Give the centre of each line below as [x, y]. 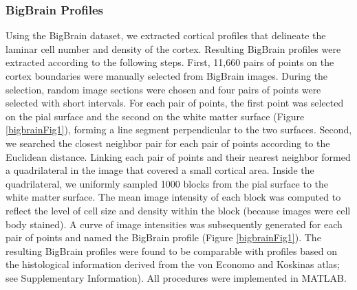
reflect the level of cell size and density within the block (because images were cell [178, 210]
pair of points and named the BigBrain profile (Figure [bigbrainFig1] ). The [163, 237]
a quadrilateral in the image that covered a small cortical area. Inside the [160, 170]
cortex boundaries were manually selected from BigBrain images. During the [167, 76]
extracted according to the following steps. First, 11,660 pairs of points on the [170, 62]
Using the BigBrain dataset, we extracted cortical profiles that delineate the [166, 35]
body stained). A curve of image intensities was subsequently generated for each [174, 224]
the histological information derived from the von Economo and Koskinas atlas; [173, 264]
